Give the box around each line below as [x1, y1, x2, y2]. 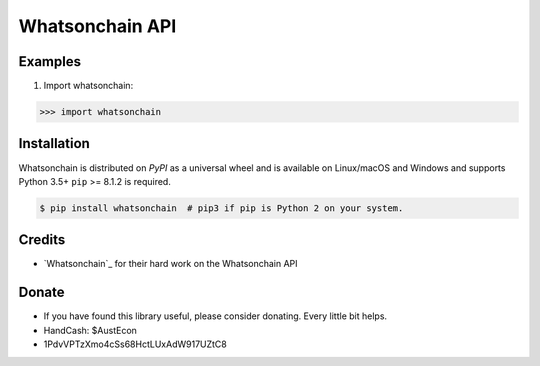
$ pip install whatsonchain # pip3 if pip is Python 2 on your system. [39, 202, 404, 214]
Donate [18, 284, 65, 301]
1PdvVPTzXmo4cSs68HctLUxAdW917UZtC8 [43, 338, 227, 350]
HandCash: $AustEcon [43, 324, 137, 336]
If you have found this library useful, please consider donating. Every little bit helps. [43, 310, 388, 322]
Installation [18, 135, 90, 152]
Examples [18, 53, 82, 70]
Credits [18, 231, 66, 249]
